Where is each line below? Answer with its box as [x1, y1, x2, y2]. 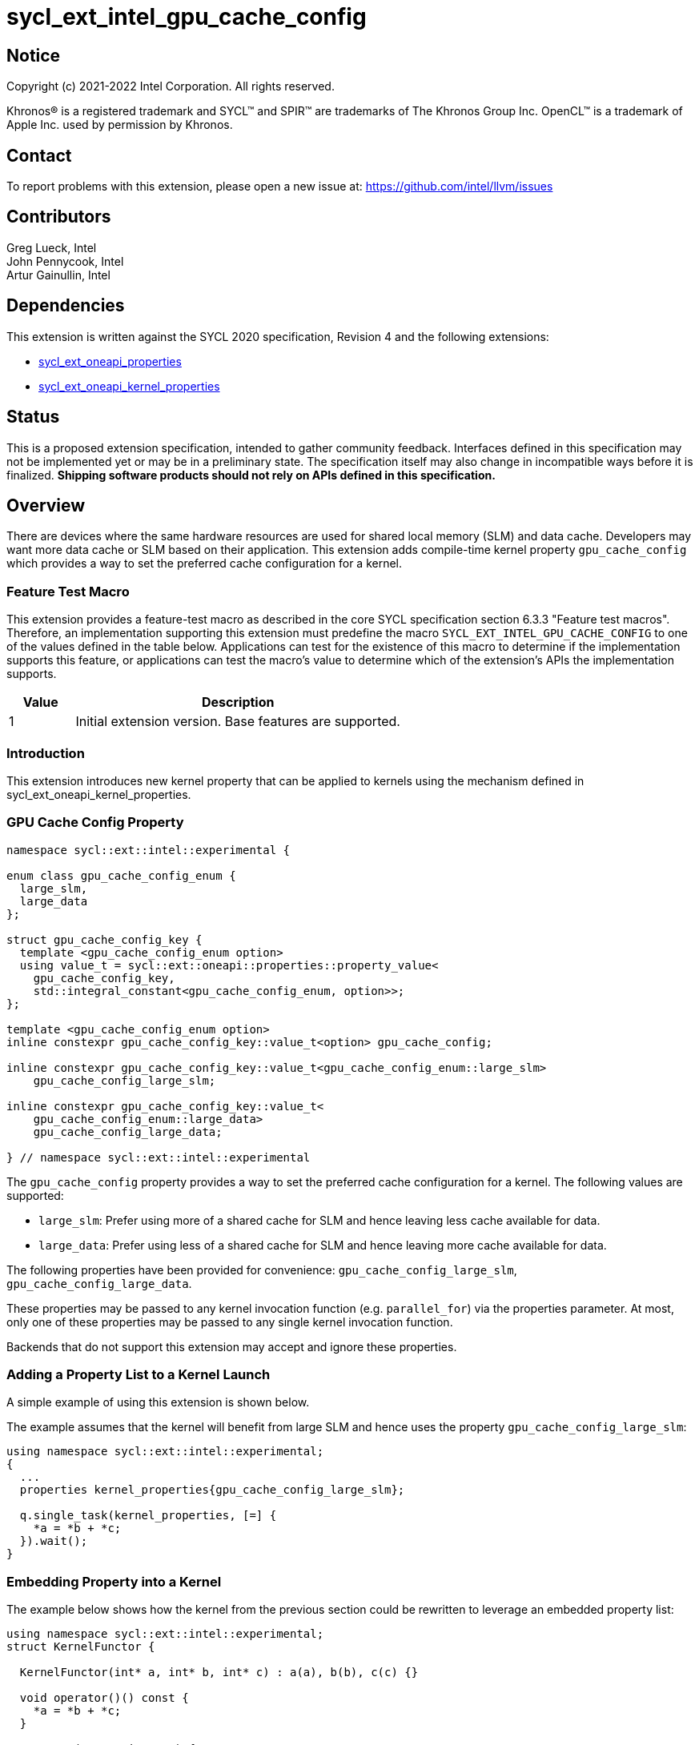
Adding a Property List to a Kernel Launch [6, 1366, 271, 1383]
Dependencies [6, 295, 125, 316]
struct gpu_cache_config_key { [6, 933, 203, 946]
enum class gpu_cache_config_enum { [6, 868, 236, 882]
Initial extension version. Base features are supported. [75, 713, 400, 730]
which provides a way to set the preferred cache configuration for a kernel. [6, 556, 403, 571]
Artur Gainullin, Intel [6, 267, 110, 282]
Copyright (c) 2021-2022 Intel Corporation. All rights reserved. [6, 79, 335, 94]
